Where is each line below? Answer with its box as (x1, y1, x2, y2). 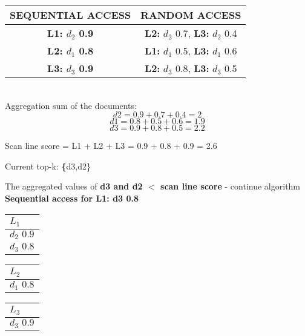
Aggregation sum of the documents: (5, 99, 137, 111)
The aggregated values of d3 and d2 (5, 180, 143, 193)
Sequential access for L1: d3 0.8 (5, 191, 139, 204)
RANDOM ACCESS (140, 8, 241, 22)
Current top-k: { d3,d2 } (5, 159, 91, 172)
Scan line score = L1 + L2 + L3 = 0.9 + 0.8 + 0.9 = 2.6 (5, 139, 217, 152)
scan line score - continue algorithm (160, 180, 301, 193)
